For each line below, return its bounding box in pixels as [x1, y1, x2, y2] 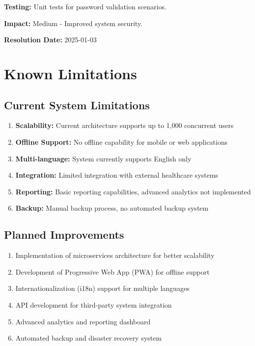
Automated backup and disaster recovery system [15, 333, 162, 343]
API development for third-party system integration [15, 299, 172, 310]
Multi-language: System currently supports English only [15, 153, 192, 163]
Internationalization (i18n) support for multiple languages [15, 283, 190, 293]
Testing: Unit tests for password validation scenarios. [4, 1, 167, 11]
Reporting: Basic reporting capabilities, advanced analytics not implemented [15, 186, 251, 196]
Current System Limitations [4, 97, 150, 112]
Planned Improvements [4, 227, 124, 242]
